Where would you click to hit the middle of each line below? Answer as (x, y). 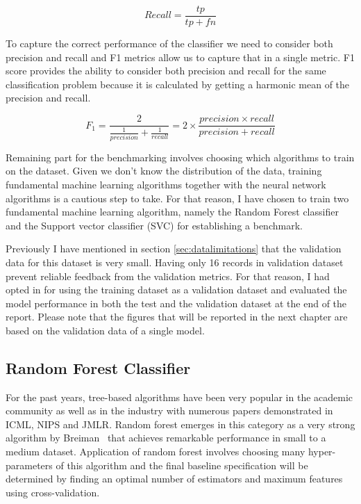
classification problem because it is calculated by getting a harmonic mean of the (178, 84)
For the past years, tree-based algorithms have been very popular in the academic (179, 397)
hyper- (322, 452)
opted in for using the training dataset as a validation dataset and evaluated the (176, 290)
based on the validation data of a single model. (105, 330)
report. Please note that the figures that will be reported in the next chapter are (177, 317)
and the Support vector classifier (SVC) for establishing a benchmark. (154, 225)
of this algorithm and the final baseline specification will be (182, 465)
